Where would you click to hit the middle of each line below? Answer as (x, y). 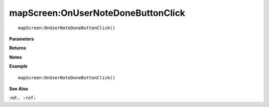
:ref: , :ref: (23, 98)
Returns (18, 48)
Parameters (22, 39)
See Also (19, 89)
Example (18, 66)
